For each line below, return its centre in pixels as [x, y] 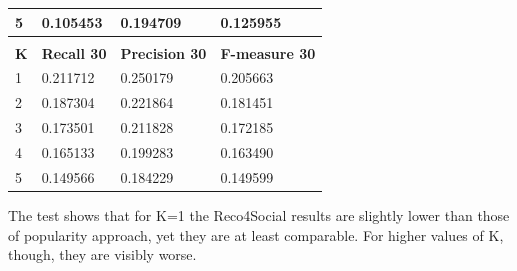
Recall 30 [74, 52]
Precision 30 [163, 52]
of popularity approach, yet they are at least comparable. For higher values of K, [256, 234]
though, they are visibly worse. [102, 254]
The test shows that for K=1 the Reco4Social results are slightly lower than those [259, 214]
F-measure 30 [268, 52]
